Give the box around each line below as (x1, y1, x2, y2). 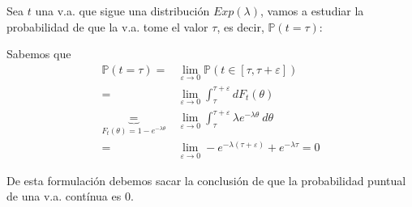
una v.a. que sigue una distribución (35, 2, 210, 19)
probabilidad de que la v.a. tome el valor (6, 18, 208, 35)
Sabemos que (6, 45, 71, 62)
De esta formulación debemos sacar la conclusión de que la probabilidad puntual (6, 171, 406, 188)
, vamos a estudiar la (260, 2, 364, 19)
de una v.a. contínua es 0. (6, 188, 134, 205)
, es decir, (217, 18, 264, 35)
